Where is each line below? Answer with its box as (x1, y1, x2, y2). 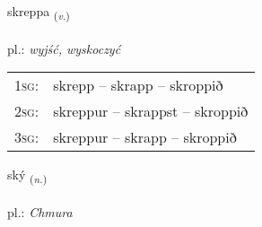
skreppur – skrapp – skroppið (53, 127, 237, 148)
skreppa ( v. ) (7, 2, 70, 22)
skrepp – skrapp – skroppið (53, 74, 223, 96)
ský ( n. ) (7, 165, 48, 187)
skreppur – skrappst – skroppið (53, 100, 249, 122)
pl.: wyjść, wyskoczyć (7, 39, 121, 57)
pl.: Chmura (7, 203, 73, 222)
